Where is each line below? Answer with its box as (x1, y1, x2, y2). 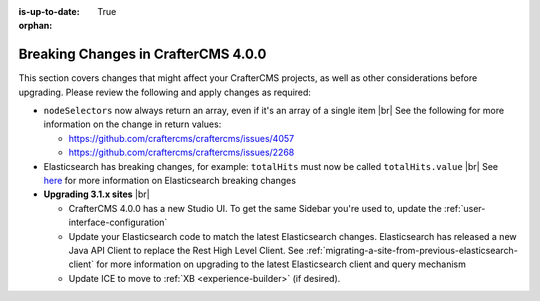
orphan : (18, 20, 53, 32)
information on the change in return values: (43, 118, 222, 130)
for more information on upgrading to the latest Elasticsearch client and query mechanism (96, 258, 467, 270)
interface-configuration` (68, 216, 168, 229)
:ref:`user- (443, 202, 486, 214)
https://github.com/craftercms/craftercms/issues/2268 (68, 146, 295, 159)
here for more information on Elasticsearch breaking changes (43, 175, 297, 187)
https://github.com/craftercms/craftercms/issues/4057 (68, 132, 295, 144)
